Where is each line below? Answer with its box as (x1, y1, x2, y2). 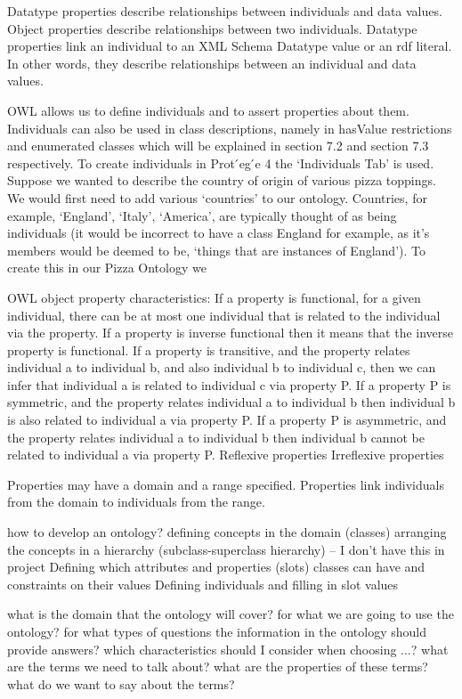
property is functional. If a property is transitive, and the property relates (7, 340, 410, 359)
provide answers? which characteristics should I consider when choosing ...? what (7, 639, 449, 658)
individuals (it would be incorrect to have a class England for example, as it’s (7, 224, 430, 242)
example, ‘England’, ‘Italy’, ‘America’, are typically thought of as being (7, 206, 397, 224)
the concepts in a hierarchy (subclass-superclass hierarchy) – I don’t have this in (7, 540, 445, 558)
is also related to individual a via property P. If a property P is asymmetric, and (7, 410, 447, 429)
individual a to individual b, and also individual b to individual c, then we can (7, 358, 436, 377)
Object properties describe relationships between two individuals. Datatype (7, 19, 417, 37)
